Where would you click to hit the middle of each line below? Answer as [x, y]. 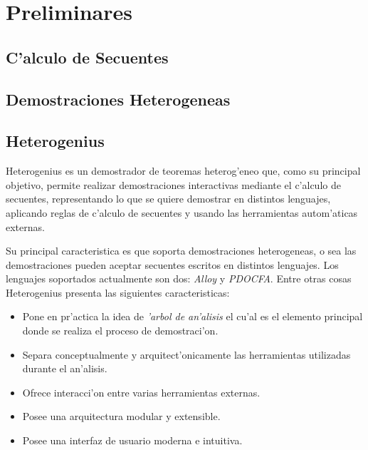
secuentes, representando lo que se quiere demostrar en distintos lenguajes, [168, 199]
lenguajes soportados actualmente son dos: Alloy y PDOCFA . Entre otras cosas [179, 278]
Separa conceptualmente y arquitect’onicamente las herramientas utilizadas [186, 354]
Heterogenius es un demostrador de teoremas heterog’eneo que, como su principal [183, 171]
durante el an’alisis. [65, 368]
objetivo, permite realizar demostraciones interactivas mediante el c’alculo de [173, 184]
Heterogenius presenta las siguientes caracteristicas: [118, 292]
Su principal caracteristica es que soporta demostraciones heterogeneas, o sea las [181, 251]
